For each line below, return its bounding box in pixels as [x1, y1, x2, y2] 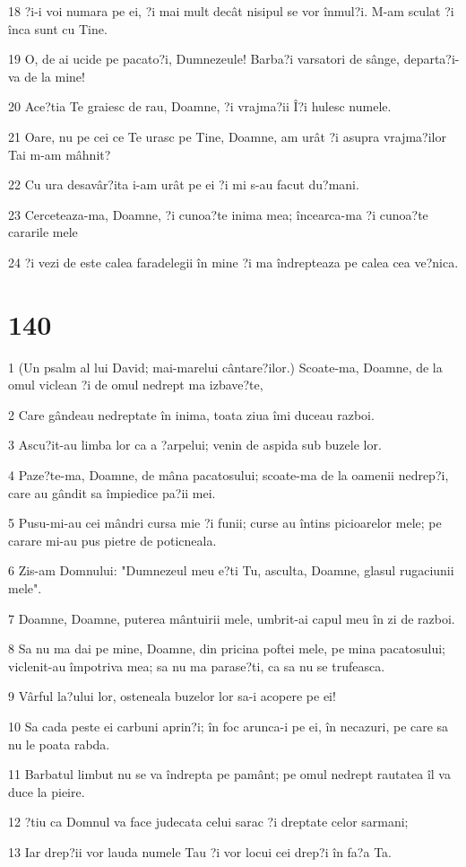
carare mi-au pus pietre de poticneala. [8, 530, 217, 549]
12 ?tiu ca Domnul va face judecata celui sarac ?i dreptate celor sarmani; [8, 812, 409, 831]
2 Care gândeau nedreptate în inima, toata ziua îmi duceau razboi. [8, 405, 375, 424]
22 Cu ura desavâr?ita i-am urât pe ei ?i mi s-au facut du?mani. [8, 175, 359, 194]
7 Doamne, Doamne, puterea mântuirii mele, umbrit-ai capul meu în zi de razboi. [8, 609, 455, 627]
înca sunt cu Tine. [8, 19, 108, 38]
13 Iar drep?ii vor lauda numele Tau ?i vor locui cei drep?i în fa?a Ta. [8, 842, 392, 861]
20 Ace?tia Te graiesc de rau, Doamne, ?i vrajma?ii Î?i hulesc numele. [8, 97, 392, 116]
